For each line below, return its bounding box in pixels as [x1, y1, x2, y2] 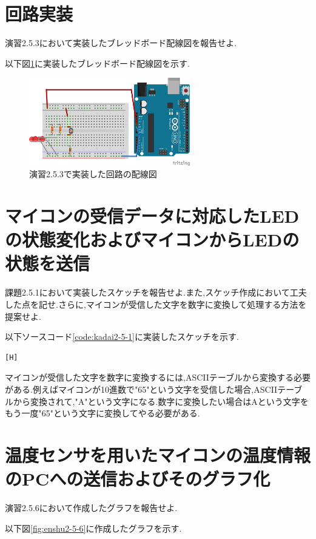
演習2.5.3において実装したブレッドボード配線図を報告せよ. [5, 36, 237, 49]
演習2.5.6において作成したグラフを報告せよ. [5, 501, 178, 514]
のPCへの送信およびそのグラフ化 [5, 466, 271, 491]
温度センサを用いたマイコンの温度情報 [5, 442, 311, 467]
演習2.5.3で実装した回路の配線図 [29, 168, 157, 180]
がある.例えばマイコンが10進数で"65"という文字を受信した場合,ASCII [5, 382, 278, 395]
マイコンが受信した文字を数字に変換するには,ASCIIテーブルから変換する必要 [5, 371, 311, 384]
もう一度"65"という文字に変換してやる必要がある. [5, 407, 200, 419]
